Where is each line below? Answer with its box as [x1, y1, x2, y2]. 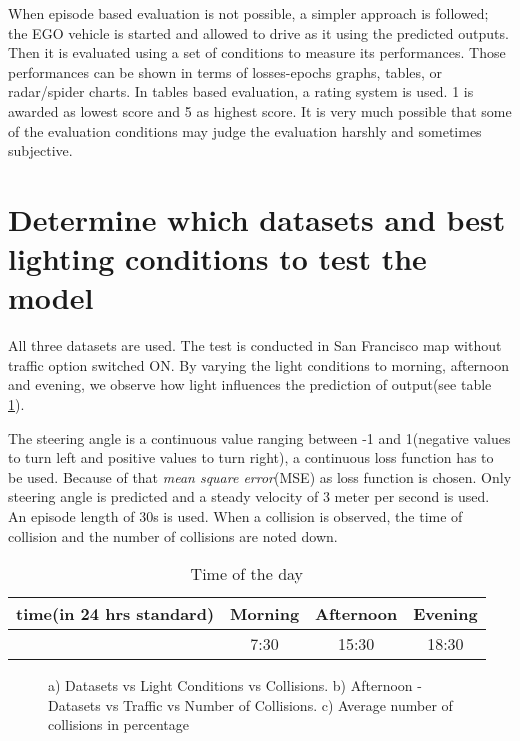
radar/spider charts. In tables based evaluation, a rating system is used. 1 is [8, 81, 474, 102]
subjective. [8, 140, 73, 161]
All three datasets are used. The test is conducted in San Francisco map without [8, 335, 502, 356]
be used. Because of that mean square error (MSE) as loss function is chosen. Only [8, 466, 512, 487]
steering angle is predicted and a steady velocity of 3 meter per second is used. [8, 486, 490, 507]
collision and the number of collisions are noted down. [8, 525, 338, 546]
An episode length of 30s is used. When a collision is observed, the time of [8, 506, 463, 526]
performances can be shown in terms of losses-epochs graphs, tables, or [8, 61, 443, 82]
